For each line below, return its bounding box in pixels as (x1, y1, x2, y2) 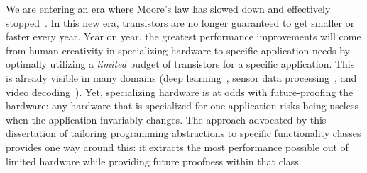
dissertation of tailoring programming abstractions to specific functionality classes (6, 126, 361, 141)
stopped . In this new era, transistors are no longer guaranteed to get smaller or (6, 15, 355, 30)
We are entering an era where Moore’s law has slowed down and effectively (6, 1, 331, 16)
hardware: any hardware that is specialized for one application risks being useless (6, 98, 358, 113)
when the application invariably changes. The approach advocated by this (6, 112, 327, 126)
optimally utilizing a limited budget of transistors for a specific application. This (6, 56, 355, 71)
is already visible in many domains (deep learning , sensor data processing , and (6, 70, 357, 85)
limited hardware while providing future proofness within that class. (6, 153, 302, 168)
